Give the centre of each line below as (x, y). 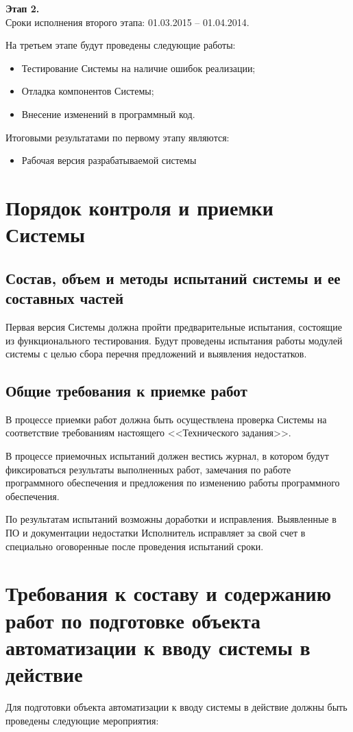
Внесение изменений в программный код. (108, 114)
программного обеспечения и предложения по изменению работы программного (173, 483)
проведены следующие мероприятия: (82, 720)
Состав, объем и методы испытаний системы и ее (173, 278)
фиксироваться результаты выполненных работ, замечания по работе (148, 469)
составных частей (64, 298)
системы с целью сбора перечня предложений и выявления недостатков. (156, 354)
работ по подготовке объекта (133, 620)
